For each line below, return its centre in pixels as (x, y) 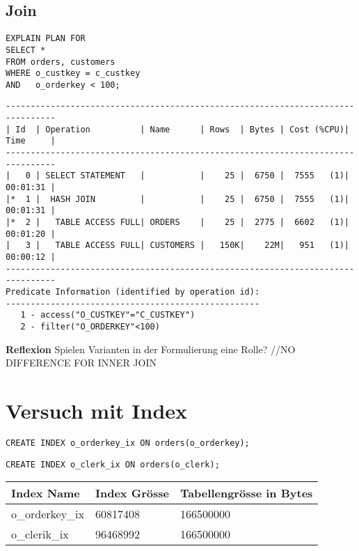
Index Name (46, 493)
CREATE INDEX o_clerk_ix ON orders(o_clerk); (113, 464)
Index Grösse (132, 493)
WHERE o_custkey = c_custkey (73, 73)
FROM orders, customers (61, 62)
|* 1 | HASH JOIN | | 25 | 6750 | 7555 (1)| (177, 199)
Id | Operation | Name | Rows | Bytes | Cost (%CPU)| (182, 129)
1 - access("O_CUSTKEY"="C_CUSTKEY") (108, 315)
